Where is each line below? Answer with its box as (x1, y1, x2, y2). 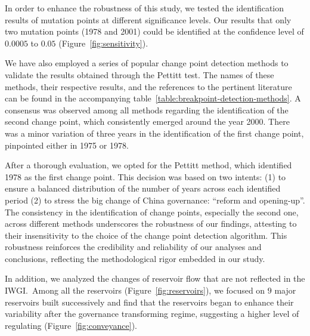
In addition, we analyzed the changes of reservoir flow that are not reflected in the (5, 272, 305, 285)
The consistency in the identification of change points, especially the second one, (5, 205, 299, 218)
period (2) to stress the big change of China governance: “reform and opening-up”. (5, 193, 305, 206)
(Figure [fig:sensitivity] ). (58, 36, 148, 49)
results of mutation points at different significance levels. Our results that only (5, 13, 292, 26)
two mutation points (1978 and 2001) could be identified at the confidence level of (5, 25, 304, 38)
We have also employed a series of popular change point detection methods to (5, 57, 289, 69)
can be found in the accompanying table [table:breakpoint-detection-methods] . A (5, 92, 301, 104)
